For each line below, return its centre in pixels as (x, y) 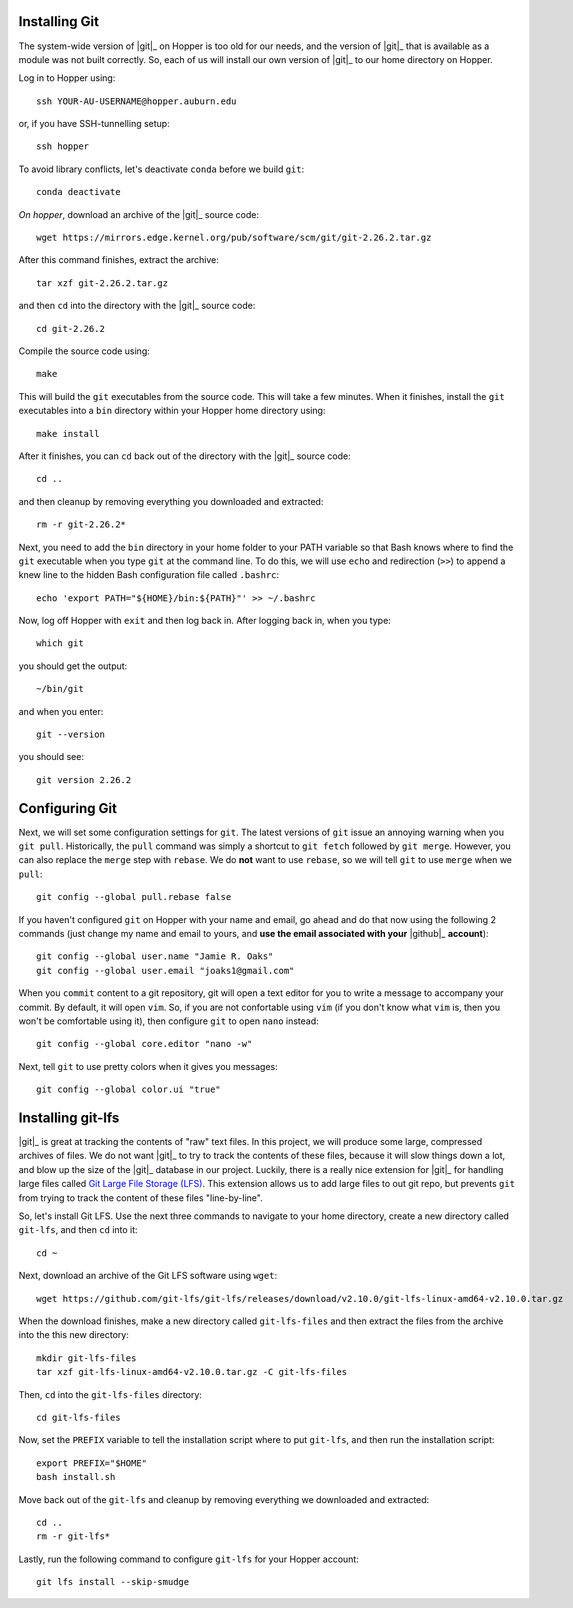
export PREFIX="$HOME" (92, 1463)
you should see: (51, 757)
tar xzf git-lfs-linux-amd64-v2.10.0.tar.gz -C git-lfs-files (192, 1372)
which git (60, 643)
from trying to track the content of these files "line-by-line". (141, 1197)
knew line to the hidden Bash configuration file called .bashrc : (149, 575)
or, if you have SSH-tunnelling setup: (94, 124)
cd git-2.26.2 (70, 328)
